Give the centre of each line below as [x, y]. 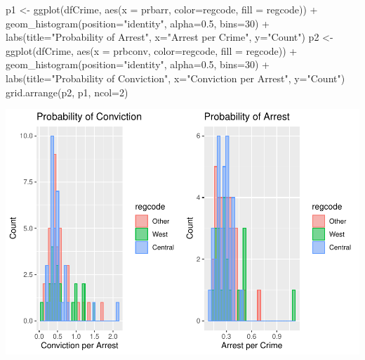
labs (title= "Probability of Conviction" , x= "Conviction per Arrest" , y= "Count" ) [175, 78]
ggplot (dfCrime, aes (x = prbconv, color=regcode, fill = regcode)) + [152, 50]
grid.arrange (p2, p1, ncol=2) [67, 92]
